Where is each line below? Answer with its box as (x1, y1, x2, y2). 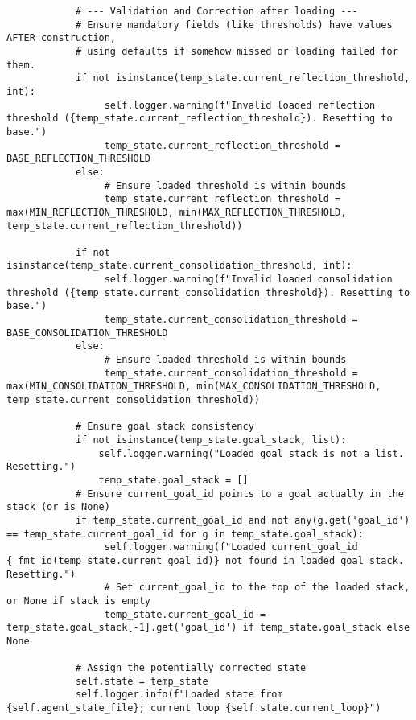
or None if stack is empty (6, 595, 150, 607)
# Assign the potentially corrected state (75, 662, 307, 674)
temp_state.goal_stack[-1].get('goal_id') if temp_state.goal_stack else (6, 622, 410, 634)
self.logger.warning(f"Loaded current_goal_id (104, 541, 358, 553)
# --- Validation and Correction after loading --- (75, 6, 358, 17)
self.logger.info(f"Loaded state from (75, 689, 283, 701)
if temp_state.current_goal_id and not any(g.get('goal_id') (75, 514, 410, 526)
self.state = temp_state (75, 675, 208, 687)
